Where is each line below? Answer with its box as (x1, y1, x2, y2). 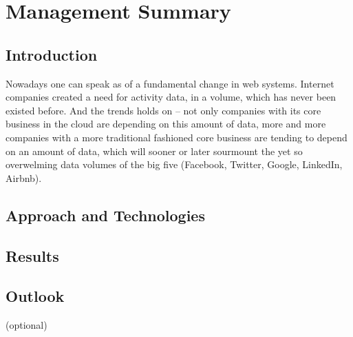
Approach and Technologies (6, 204, 205, 225)
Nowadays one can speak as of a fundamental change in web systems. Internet (6, 76, 334, 90)
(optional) (6, 318, 47, 332)
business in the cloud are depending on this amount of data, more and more (6, 116, 326, 131)
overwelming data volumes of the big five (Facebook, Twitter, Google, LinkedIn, (6, 157, 343, 172)
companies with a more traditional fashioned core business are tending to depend (6, 130, 347, 144)
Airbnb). (6, 170, 42, 185)
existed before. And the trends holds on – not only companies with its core (6, 103, 321, 117)
